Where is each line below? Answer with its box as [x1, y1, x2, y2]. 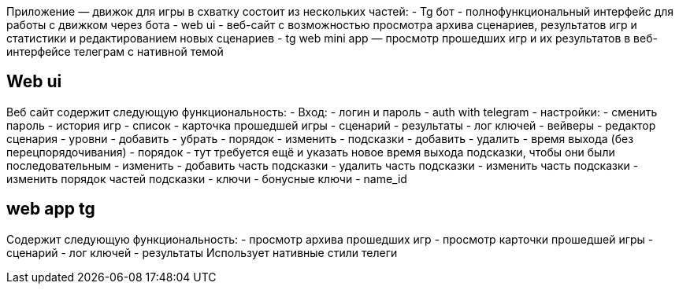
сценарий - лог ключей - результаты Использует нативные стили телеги [6, 245, 398, 259]
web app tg [6, 199, 95, 219]
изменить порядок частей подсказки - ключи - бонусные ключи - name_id [6, 171, 407, 185]
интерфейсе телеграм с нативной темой [6, 45, 224, 58]
